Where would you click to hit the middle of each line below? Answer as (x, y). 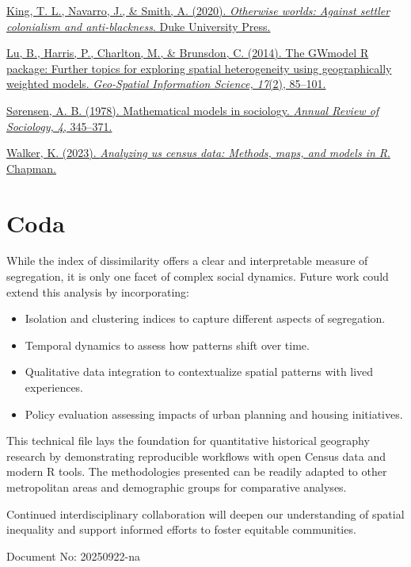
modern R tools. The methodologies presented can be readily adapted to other (197, 471)
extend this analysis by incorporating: (98, 291)
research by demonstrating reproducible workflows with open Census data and (196, 456)
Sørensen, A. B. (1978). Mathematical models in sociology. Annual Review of (193, 110)
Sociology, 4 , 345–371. (59, 126)
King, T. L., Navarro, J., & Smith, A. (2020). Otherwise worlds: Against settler (198, 10)
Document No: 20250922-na (73, 556)
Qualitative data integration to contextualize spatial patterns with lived (199, 372)
